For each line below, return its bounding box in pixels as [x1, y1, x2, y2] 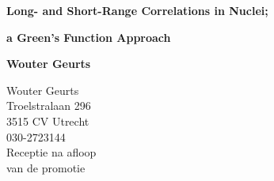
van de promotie [6, 159, 86, 175]
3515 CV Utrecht [6, 112, 89, 129]
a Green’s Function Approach [6, 28, 171, 45]
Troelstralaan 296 [6, 97, 91, 114]
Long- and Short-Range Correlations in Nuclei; [6, 2, 268, 18]
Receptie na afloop [6, 144, 97, 160]
